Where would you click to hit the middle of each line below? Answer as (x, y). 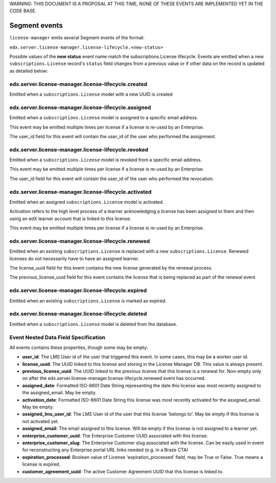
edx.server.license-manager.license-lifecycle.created (78, 84)
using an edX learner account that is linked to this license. (70, 218)
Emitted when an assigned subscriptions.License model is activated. (87, 202)
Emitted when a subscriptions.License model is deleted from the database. (93, 324)
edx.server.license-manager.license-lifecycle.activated (80, 192)
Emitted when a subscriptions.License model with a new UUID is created (91, 94)
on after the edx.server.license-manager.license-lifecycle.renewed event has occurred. (114, 378)
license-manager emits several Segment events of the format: (77, 38)
